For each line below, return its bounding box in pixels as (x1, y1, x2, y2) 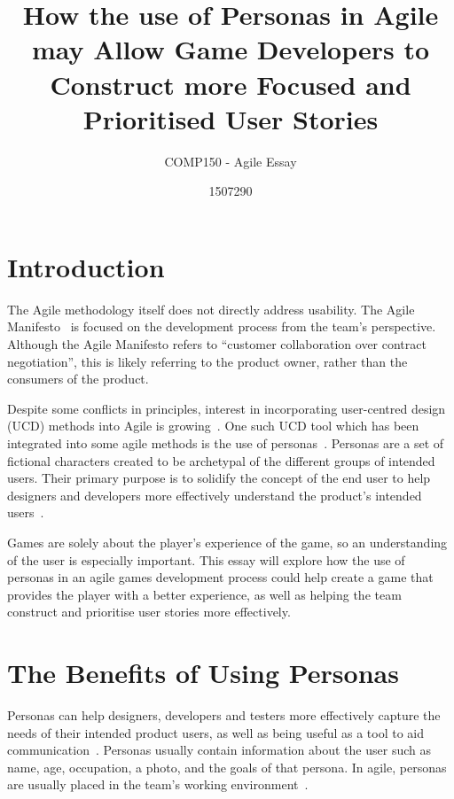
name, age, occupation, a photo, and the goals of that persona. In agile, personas (7, 757, 447, 776)
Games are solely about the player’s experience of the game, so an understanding (7, 532, 448, 551)
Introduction (7, 248, 165, 284)
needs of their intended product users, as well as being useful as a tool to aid (7, 723, 425, 741)
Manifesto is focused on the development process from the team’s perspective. (7, 317, 436, 336)
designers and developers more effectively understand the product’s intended (7, 485, 422, 504)
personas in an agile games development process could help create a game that (7, 568, 434, 586)
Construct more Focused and (50, 66, 411, 102)
